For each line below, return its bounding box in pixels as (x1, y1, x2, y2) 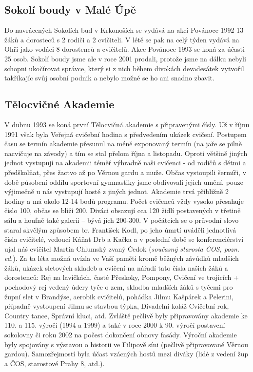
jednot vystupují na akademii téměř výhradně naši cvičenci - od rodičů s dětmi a (4, 157, 246, 168)
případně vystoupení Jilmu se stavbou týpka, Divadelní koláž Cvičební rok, (4, 301, 229, 311)
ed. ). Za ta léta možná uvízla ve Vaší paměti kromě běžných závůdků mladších (4, 253, 239, 263)
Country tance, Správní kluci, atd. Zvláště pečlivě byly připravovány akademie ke (4, 310, 248, 320)
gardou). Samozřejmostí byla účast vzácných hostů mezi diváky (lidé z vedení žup (4, 349, 249, 359)
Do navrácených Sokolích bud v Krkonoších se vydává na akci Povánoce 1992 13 (4, 25, 244, 35)
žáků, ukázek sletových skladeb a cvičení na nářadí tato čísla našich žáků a (4, 262, 228, 273)
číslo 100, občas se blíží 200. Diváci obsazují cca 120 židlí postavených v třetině (4, 205, 241, 215)
